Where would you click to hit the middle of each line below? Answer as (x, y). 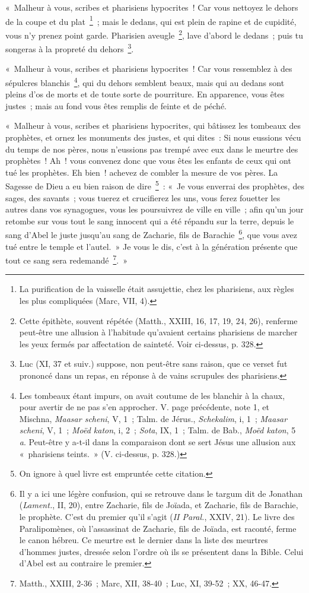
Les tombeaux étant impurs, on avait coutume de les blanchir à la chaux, (152, 395)
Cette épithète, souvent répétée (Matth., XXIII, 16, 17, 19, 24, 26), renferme (158, 320)
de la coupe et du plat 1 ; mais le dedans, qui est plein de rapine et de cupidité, (151, 20)
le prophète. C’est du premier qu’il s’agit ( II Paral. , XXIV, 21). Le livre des (157, 516)
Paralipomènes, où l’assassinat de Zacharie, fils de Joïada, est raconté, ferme (158, 528)
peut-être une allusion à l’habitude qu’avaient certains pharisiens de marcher (158, 332)
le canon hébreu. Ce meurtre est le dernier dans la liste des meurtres (144, 540)
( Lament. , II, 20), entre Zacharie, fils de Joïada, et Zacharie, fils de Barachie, (159, 505)
